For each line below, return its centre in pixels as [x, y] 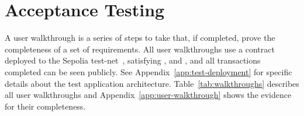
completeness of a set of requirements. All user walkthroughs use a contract [140, 49]
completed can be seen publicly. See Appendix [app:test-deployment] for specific [148, 71]
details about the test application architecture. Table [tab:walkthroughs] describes [152, 83]
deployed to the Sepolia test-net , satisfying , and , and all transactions [133, 60]
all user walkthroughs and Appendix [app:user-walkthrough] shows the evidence [148, 95]
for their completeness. [45, 106]
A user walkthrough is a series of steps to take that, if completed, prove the [140, 38]
